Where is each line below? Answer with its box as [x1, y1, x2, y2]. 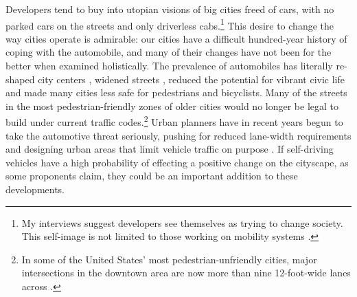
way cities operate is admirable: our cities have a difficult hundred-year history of [5, 31, 347, 45]
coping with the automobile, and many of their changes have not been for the [5, 45, 332, 59]
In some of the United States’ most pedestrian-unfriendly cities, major [21, 252, 317, 266]
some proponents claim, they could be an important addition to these [5, 168, 298, 183]
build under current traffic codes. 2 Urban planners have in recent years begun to [5, 113, 343, 129]
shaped [5, 71, 35, 86]
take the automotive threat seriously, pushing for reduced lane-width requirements [5, 128, 352, 142]
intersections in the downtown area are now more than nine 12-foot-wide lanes [21, 265, 351, 280]
